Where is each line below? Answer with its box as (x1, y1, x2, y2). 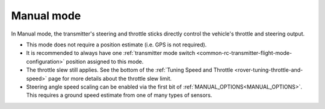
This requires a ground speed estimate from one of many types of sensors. (26, 92, 212, 99)
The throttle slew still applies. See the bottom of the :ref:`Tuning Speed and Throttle (26, 66, 234, 73)
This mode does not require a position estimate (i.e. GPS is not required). (26, 41, 207, 48)
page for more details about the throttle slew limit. (48, 75, 172, 82)
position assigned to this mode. (66, 58, 144, 65)
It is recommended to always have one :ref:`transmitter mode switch (26, 49, 196, 57)
